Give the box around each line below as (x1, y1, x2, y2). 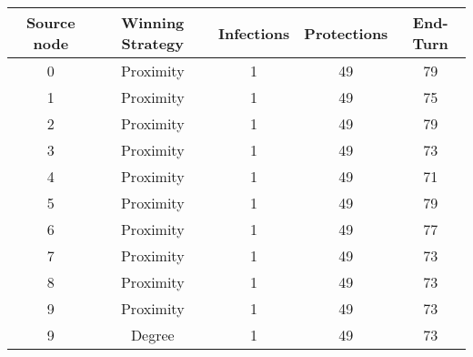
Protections (304, 22, 388, 44)
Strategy (121, 33, 184, 54)
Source (25, 12, 75, 33)
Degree (130, 324, 175, 345)
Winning (121, 12, 185, 33)
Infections (217, 22, 290, 44)
